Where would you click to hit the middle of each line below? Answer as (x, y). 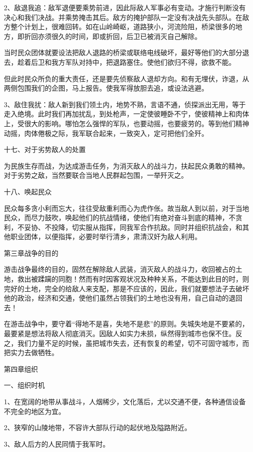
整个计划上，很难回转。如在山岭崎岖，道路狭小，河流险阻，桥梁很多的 (123, 27)
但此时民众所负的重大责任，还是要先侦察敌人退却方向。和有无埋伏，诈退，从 (126, 78)
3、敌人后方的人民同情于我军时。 (57, 443)
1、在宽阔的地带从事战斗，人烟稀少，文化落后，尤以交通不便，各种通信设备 (125, 401)
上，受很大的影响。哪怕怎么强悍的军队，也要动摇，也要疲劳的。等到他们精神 (126, 123)
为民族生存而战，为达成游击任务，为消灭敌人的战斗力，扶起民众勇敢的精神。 (126, 165)
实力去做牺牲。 (34, 352)
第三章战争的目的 (31, 253)
